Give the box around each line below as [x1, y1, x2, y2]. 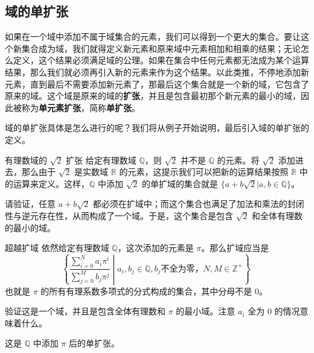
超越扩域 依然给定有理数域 [5, 241, 109, 254]
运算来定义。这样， [13, 177, 89, 189]
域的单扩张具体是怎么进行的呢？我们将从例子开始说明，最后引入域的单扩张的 [5, 121, 309, 134]
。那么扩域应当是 [201, 241, 269, 254]
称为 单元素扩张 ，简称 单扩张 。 [21, 101, 140, 113]
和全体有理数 [252, 209, 303, 221]
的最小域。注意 [176, 305, 235, 317]
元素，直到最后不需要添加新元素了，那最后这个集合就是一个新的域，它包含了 [5, 77, 309, 90]
